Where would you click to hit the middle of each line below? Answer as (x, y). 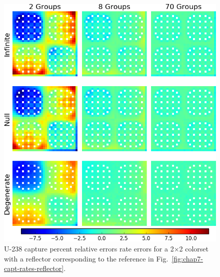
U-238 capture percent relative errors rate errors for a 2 (89, 249)
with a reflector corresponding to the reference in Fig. (86, 258)
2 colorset (194, 249)
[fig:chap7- (187, 258)
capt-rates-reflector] (34, 268)
